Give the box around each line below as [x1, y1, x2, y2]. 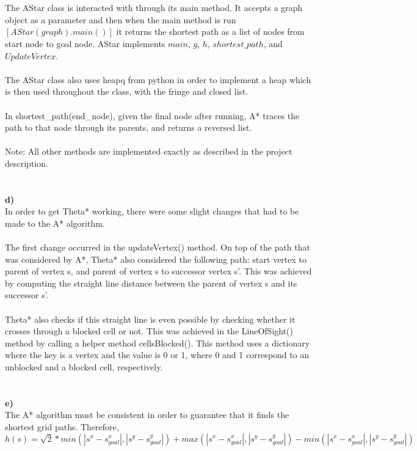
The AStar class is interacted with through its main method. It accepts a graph [5, 1, 303, 14]
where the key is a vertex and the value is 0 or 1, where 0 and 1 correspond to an [5, 348, 310, 361]
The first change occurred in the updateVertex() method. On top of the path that [5, 241, 310, 254]
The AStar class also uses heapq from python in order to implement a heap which [5, 73, 311, 86]
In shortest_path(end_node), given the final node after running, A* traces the [5, 109, 300, 122]
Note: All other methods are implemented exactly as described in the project [5, 145, 292, 158]
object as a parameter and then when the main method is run [5, 13, 236, 26]
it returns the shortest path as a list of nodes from [116, 25, 305, 38]
